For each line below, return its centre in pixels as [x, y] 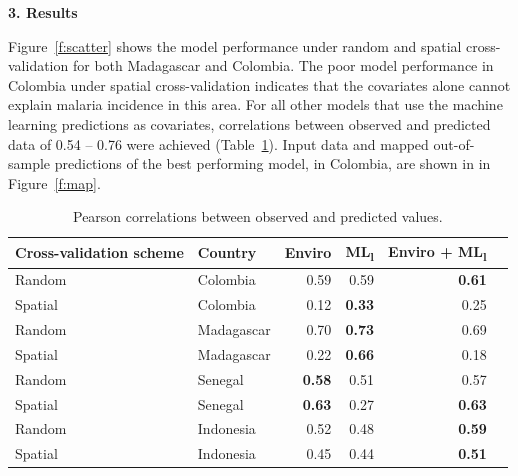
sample [29, 163]
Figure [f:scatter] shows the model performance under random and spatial [235, 45]
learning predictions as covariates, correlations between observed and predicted [249, 123]
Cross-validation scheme [99, 252]
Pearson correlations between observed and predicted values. [258, 216]
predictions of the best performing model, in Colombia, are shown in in [272, 163]
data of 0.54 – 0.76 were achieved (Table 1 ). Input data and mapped [218, 143]
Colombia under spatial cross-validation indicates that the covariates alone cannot [259, 84]
